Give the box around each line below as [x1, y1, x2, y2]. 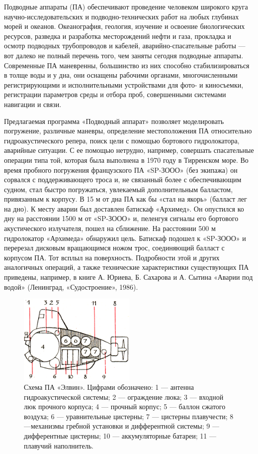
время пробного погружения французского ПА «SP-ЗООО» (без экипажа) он [4, 164, 238, 175]
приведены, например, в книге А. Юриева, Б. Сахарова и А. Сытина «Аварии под [4, 272, 253, 282]
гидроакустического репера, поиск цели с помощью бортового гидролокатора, [4, 135, 240, 145]
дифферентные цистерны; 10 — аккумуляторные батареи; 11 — [24, 431, 217, 441]
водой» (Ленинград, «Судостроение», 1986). [4, 281, 138, 292]
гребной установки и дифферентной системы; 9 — [66, 421, 219, 431]
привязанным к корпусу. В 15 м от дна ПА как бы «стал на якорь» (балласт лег [4, 194, 247, 204]
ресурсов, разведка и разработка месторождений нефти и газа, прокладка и [4, 30, 232, 41]
